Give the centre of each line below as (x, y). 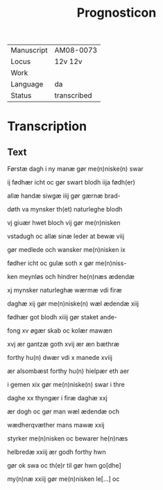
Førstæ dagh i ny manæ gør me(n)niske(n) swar (75, 169)
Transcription (47, 126)
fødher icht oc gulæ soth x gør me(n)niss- (67, 263)
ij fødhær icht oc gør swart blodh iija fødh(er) (71, 182)
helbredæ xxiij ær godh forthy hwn (57, 452)
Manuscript (29, 50)
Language (27, 84)
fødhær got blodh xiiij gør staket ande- (62, 317)
